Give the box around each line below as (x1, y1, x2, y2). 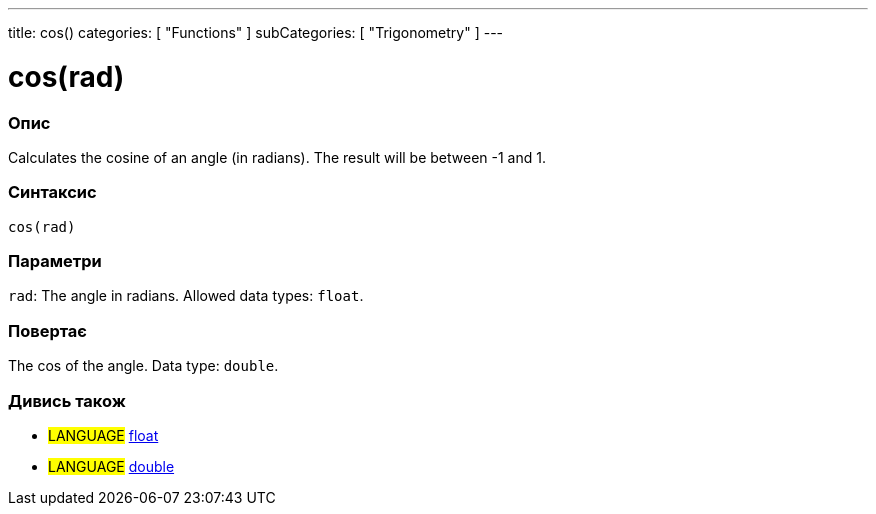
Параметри (8, 251, 102, 271)
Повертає (8, 320, 87, 341)
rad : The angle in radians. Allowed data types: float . (8, 287, 364, 305)
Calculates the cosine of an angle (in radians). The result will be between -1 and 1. (8, 148, 546, 166)
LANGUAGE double (48, 457, 175, 475)
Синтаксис (8, 182, 97, 203)
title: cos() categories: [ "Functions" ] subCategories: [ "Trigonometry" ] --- (8, 24, 504, 41)
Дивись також (8, 390, 126, 411)
